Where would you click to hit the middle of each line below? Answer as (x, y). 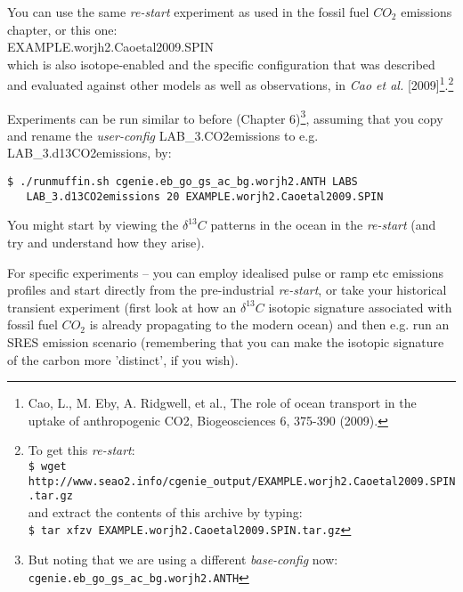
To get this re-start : (81, 450)
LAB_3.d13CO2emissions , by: (89, 153)
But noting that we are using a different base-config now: (183, 560)
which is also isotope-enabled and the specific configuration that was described (221, 64)
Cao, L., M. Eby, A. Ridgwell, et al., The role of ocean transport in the (222, 403)
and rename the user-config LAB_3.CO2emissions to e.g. (163, 135)
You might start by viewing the (93, 225)
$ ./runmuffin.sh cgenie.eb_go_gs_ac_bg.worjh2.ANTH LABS (183, 182)
